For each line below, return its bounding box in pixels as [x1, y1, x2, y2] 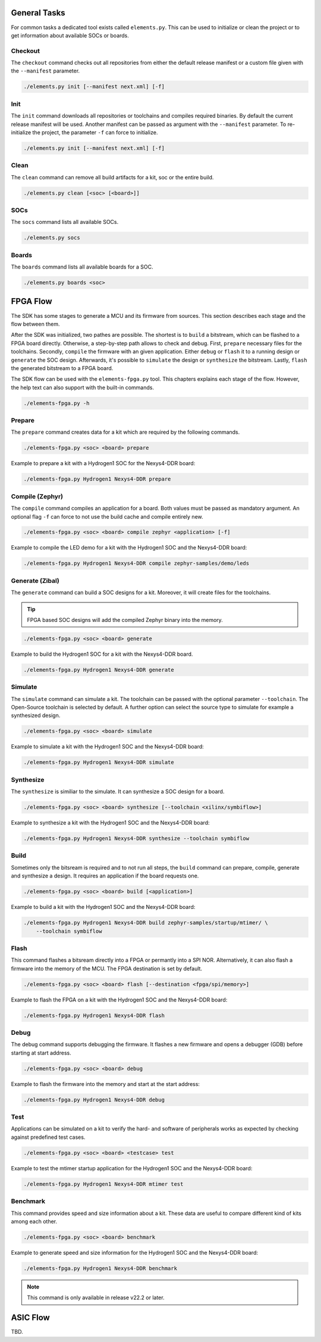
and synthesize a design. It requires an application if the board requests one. [11, 872, 199, 879]
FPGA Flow [11, 296, 53, 307]
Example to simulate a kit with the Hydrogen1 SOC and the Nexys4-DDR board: [11, 743, 204, 750]
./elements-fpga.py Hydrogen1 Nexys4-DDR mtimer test [23, 1180, 184, 1188]
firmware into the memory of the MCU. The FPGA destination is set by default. [11, 965, 202, 972]
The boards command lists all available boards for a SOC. [11, 263, 154, 270]
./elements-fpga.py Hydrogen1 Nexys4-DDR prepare [23, 476, 171, 482]
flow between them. [11, 320, 60, 327]
